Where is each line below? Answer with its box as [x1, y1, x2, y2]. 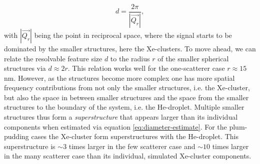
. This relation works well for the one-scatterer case [67, 63, 225, 73]
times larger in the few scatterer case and [68, 141, 195, 151]
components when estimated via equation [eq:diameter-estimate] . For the [4, 121, 227, 132]
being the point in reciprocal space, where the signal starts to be [34, 29, 232, 40]
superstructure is [4, 141, 55, 151]
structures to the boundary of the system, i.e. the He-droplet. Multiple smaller [4, 102, 244, 112]
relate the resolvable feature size [4, 53, 102, 63]
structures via [4, 63, 46, 73]
